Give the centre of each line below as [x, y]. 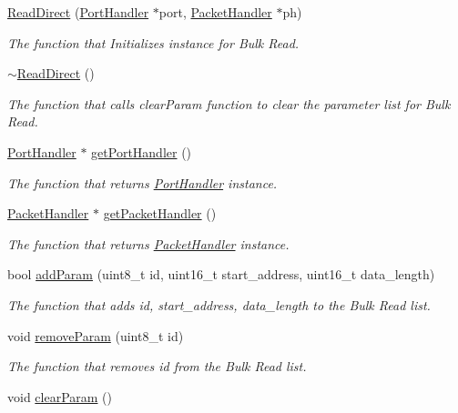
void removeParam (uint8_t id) [96, 335]
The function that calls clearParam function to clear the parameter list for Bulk [229, 103]
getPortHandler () [142, 151]
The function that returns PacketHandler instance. [148, 243]
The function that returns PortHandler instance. [142, 182]
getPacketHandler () [160, 213]
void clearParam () [60, 396]
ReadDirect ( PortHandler [78, 12]
